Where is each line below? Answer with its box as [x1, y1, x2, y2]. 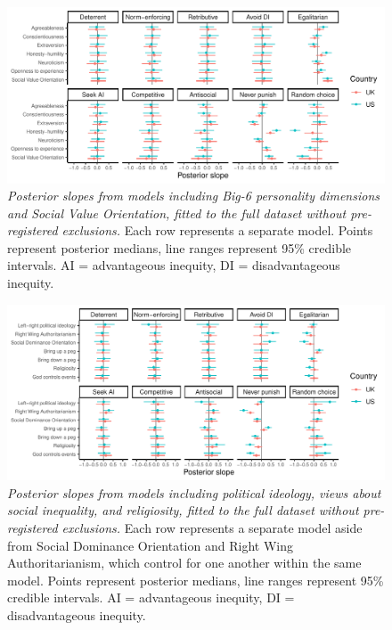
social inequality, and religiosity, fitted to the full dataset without [7, 501, 359, 520]
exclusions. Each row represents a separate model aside [61, 518, 363, 536]
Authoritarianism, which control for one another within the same [7, 553, 362, 572]
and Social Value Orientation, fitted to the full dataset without [7, 203, 347, 222]
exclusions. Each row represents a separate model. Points [61, 221, 373, 240]
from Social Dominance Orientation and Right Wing [7, 536, 293, 554]
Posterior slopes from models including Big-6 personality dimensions [7, 186, 380, 205]
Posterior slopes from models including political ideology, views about [7, 483, 381, 502]
